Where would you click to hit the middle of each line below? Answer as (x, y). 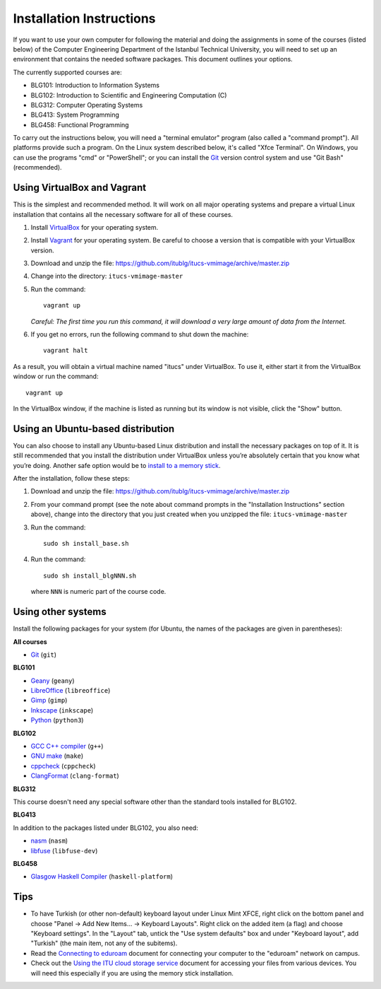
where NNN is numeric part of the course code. (98, 592)
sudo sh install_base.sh (86, 544)
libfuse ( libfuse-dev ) (64, 850)
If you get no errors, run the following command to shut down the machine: (140, 334)
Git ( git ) (43, 655)
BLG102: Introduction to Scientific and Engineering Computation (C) (129, 95)
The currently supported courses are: (68, 72)
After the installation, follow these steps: (71, 479)
